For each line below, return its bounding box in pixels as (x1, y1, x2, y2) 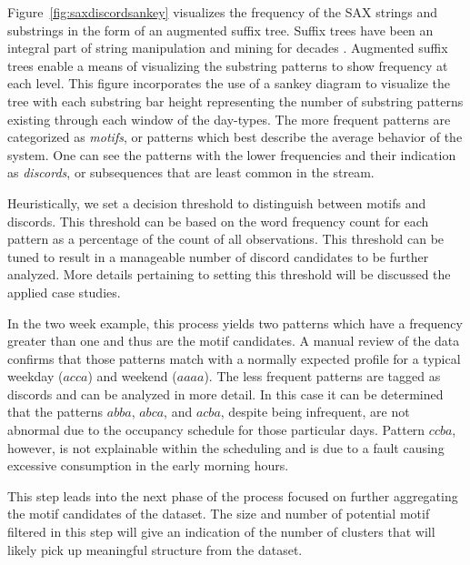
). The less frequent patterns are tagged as (204, 367, 441, 386)
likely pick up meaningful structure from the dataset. (7, 540, 303, 559)
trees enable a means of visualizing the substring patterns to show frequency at (7, 55, 448, 75)
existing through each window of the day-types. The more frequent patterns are (7, 109, 451, 128)
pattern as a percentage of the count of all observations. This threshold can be (7, 229, 445, 248)
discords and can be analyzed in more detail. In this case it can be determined (7, 384, 444, 403)
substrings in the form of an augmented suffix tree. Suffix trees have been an (7, 20, 434, 39)
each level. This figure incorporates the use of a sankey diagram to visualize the (7, 74, 451, 93)
